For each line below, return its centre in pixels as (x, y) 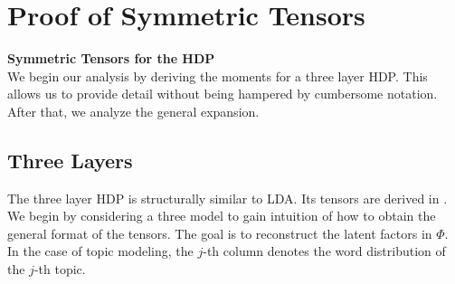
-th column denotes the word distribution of (324, 251)
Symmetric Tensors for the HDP (111, 58)
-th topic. (60, 269)
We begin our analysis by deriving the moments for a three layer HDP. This (218, 76)
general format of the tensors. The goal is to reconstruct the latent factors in (220, 233)
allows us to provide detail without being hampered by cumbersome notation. (223, 94)
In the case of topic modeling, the (100, 251)
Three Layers (70, 160)
